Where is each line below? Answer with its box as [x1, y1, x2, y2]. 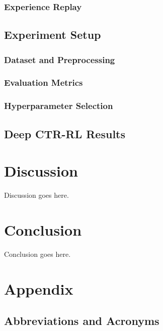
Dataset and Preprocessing [4, 53, 115, 66]
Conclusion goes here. [4, 248, 71, 259]
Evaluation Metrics [4, 76, 83, 89]
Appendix [4, 278, 73, 299]
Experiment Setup [4, 27, 101, 42]
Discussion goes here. [4, 190, 69, 200]
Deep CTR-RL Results [4, 126, 125, 141]
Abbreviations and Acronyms [4, 313, 159, 328]
